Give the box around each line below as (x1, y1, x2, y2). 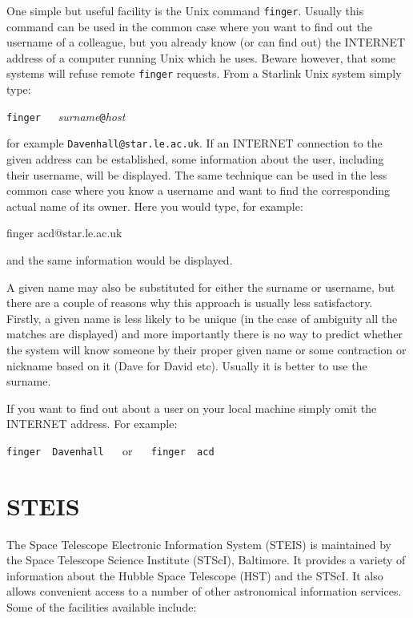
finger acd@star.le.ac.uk (6, 224, 122, 241)
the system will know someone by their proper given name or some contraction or (6, 341, 407, 357)
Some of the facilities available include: (6, 599, 197, 616)
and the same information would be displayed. (6, 251, 233, 268)
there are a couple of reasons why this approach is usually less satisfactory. (6, 294, 373, 311)
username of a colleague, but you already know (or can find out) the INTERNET (6, 34, 406, 50)
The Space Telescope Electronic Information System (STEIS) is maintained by (6, 535, 391, 552)
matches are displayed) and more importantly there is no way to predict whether (6, 325, 403, 342)
